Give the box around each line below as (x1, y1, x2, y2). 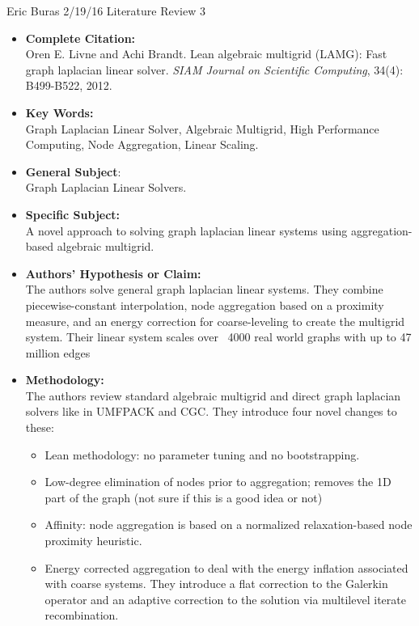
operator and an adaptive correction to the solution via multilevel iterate (44, 590, 406, 607)
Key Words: (25, 104, 94, 121)
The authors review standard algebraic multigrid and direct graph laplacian (25, 387, 401, 404)
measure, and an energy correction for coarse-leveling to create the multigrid (25, 312, 405, 329)
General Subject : (25, 163, 121, 180)
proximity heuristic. (44, 532, 142, 549)
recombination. (44, 607, 119, 624)
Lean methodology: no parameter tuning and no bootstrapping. (44, 446, 360, 463)
